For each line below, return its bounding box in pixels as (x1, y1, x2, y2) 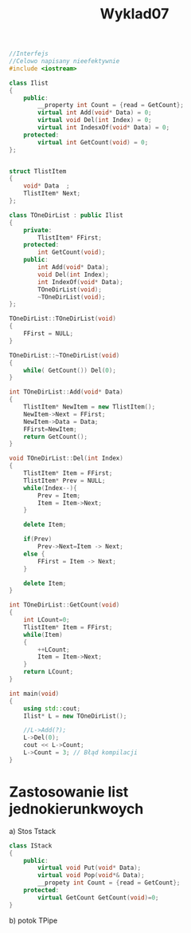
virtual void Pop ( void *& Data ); (37, 872, 146, 880)
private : (23, 226, 53, 234)
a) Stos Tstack (9, 826, 57, 836)
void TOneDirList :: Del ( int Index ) (9, 454, 124, 463)
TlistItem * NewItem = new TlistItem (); (23, 403, 156, 411)
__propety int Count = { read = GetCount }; (37, 879, 181, 887)
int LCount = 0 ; (23, 616, 70, 624)
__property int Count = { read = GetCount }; (37, 101, 184, 109)
